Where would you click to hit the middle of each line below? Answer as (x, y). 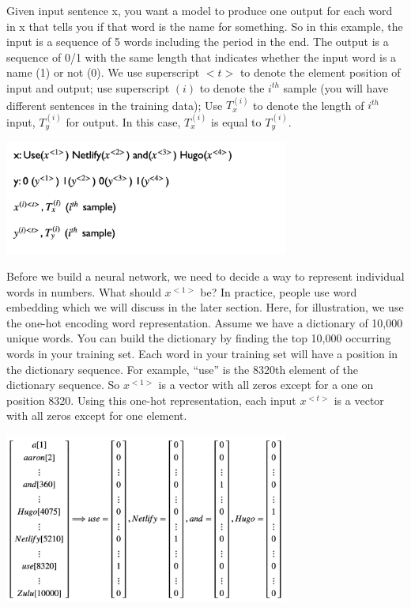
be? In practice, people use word (279, 291)
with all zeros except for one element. (97, 415)
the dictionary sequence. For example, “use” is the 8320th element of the (182, 369)
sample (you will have (336, 87)
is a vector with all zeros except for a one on (266, 385)
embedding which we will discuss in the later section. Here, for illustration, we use (205, 307)
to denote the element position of (320, 72)
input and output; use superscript (88, 87)
